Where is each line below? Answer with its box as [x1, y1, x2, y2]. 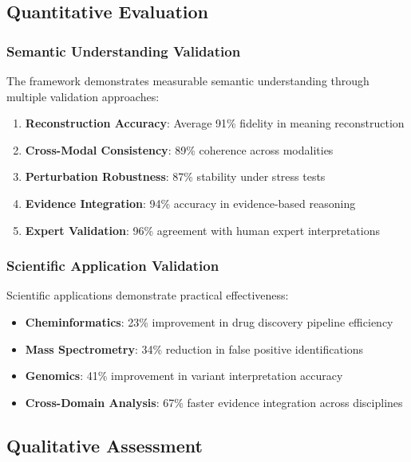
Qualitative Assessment [6, 433, 203, 457]
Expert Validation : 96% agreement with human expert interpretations [25, 221, 380, 238]
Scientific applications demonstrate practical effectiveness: [6, 287, 289, 303]
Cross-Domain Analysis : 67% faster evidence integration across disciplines [25, 393, 403, 410]
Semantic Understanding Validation [6, 41, 241, 61]
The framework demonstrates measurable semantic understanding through [6, 72, 370, 88]
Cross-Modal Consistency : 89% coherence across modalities [25, 141, 334, 158]
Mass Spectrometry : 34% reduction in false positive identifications [25, 340, 364, 357]
